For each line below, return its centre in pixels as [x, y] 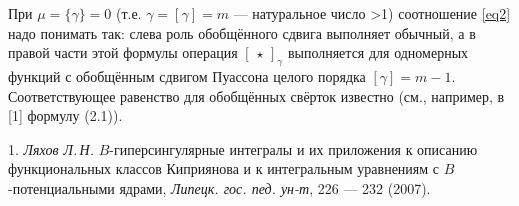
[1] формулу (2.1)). [65, 115]
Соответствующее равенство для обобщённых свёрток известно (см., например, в [256, 95]
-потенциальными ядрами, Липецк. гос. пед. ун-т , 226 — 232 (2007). [219, 187]
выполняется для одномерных [378, 52]
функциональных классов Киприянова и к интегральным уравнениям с [224, 168]
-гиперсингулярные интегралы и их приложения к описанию [293, 148]
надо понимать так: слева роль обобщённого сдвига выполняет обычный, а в [242, 32]
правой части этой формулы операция [123, 52]
